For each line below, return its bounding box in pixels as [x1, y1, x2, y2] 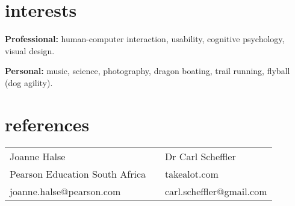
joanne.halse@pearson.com [10, 184, 121, 198]
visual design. [5, 44, 55, 57]
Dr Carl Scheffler [165, 149, 236, 163]
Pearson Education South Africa [10, 166, 146, 181]
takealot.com [165, 166, 219, 181]
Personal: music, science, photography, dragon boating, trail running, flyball [5, 64, 290, 77]
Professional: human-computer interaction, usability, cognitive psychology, [5, 33, 285, 45]
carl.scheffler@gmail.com [165, 184, 267, 198]
